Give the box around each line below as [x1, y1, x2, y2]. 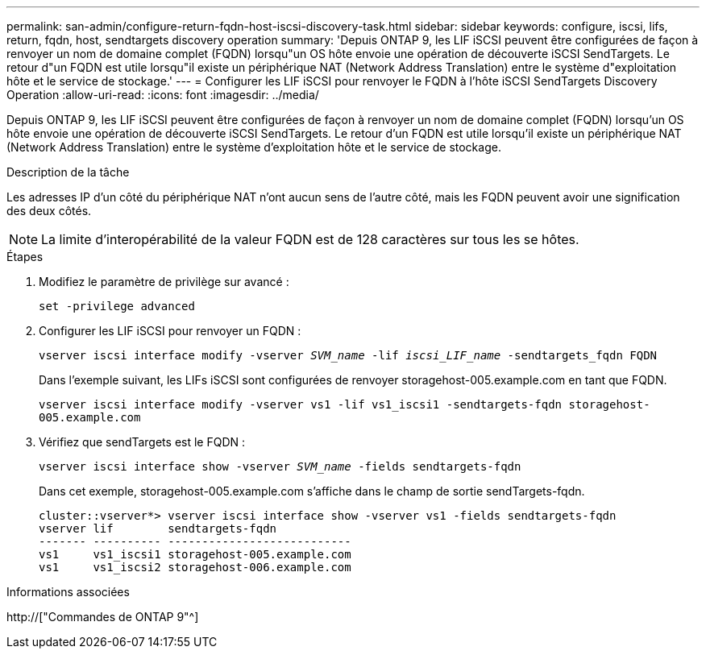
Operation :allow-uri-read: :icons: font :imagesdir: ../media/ [6, 88, 319, 102]
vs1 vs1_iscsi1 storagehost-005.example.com [39, 548, 351, 561]
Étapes [6, 250, 44, 263]
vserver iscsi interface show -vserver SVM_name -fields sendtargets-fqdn [39, 460, 521, 473]
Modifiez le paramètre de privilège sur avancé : [39, 275, 289, 288]
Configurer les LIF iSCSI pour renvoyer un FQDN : [39, 324, 301, 338]
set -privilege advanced [39, 300, 195, 313]
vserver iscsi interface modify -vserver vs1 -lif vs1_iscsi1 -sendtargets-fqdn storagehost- [39, 398, 650, 411]
